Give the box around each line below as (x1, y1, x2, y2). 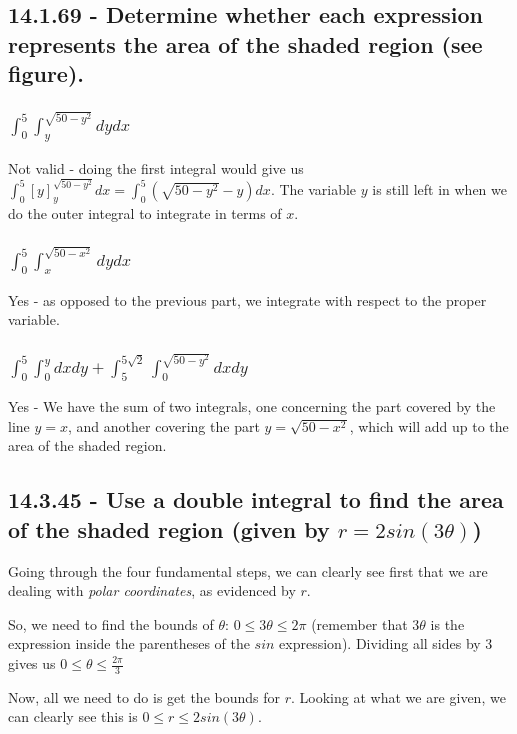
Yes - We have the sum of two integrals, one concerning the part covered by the (8, 396, 496, 417)
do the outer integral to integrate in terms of (8, 202, 282, 223)
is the (430, 613, 465, 634)
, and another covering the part (68, 415, 260, 436)
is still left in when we (372, 179, 507, 200)
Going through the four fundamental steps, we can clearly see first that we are (8, 560, 488, 581)
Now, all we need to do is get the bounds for (8, 686, 281, 707)
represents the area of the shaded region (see (8, 28, 483, 59)
